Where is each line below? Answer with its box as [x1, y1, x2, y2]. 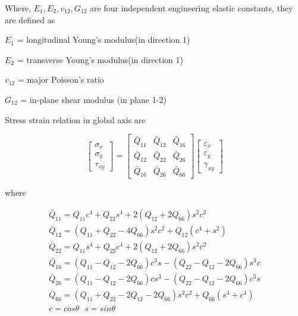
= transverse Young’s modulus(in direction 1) [17, 53, 183, 65]
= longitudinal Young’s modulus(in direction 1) [17, 33, 190, 46]
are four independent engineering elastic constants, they [90, 2, 293, 14]
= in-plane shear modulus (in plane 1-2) [20, 93, 167, 105]
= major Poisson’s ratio [18, 73, 104, 86]
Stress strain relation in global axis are [5, 113, 146, 126]
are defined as [5, 13, 55, 26]
